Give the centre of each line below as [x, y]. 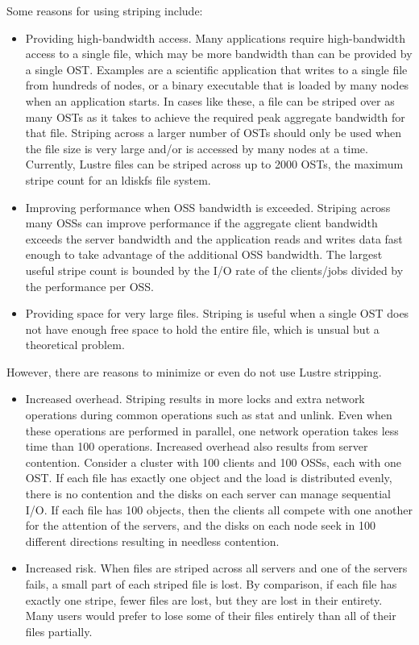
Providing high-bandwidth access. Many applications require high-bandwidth [215, 37]
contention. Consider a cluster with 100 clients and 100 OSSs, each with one [214, 462]
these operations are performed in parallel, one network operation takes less [212, 430]
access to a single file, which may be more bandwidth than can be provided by [219, 54]
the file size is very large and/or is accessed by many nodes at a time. [197, 148]
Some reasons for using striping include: [105, 10]
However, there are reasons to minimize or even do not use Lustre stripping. [194, 371]
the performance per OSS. [89, 286]
